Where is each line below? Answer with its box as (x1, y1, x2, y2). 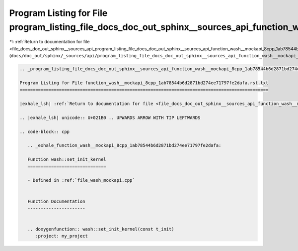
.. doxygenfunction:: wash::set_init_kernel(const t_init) (27, 227, 174, 232)
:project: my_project (35, 233, 88, 239)
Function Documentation (27, 198, 85, 204)
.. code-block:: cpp (19, 128, 70, 134)
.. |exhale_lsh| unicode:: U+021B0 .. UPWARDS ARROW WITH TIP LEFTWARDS (19, 115, 201, 121)
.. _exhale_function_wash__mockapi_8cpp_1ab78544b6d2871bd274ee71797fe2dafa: (27, 142, 222, 148)
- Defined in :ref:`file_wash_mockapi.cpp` (27, 177, 135, 183)
